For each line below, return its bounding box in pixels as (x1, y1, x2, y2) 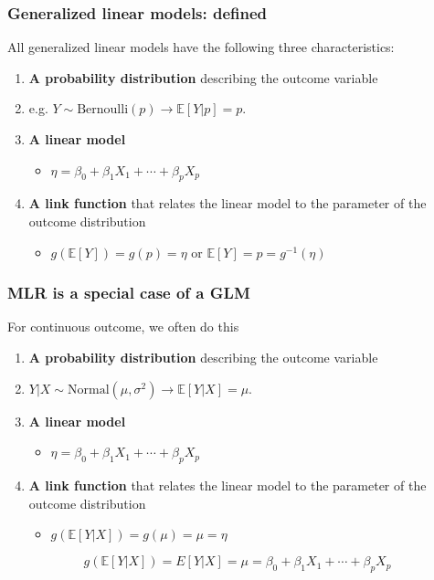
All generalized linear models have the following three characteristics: (7, 37, 395, 57)
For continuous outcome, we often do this (7, 317, 239, 336)
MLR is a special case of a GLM (7, 281, 250, 304)
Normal (68, 383, 110, 396)
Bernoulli (77, 103, 129, 117)
